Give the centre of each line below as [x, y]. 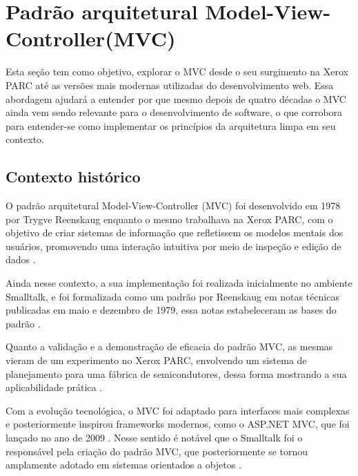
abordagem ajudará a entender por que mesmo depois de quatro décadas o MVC [176, 98]
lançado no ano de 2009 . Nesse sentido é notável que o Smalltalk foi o [154, 437]
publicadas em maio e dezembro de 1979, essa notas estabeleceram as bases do [171, 310]
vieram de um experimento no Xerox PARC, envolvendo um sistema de [156, 360]
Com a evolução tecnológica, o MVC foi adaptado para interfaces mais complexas [178, 410]
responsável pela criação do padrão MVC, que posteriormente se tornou [157, 451]
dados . [21, 259]
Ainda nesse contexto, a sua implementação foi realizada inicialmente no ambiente [179, 283]
